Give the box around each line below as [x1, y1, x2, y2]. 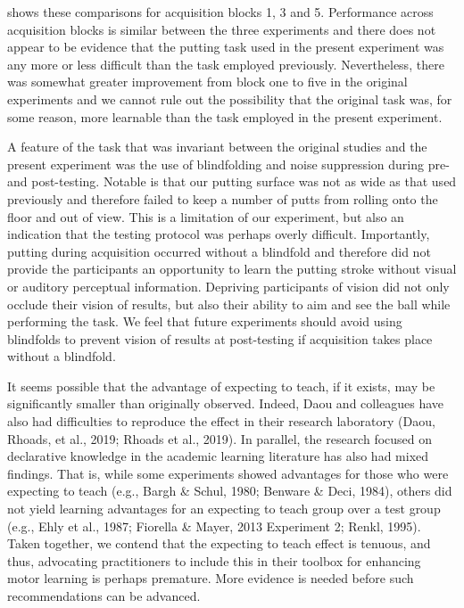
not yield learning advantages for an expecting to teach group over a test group [7, 499, 441, 518]
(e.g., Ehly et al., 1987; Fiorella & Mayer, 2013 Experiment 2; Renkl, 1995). [7, 516, 421, 535]
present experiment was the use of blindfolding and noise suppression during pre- [7, 154, 450, 173]
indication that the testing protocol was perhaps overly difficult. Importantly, [7, 225, 430, 243]
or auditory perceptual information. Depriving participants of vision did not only [7, 276, 450, 295]
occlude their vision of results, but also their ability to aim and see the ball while [7, 294, 451, 313]
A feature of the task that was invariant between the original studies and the [7, 137, 427, 156]
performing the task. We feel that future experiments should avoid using [7, 312, 402, 331]
